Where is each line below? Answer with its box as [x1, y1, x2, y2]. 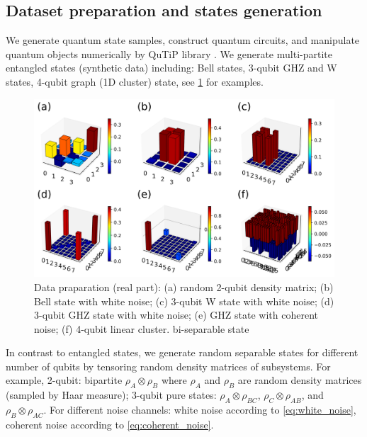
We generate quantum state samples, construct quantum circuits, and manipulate [6, 33, 360, 47]
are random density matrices [237, 373, 362, 387]
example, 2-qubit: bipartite [6, 373, 123, 387]
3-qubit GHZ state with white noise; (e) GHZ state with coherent [34, 307, 318, 322]
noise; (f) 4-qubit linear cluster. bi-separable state [34, 321, 249, 336]
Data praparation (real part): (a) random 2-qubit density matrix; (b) [34, 279, 334, 294]
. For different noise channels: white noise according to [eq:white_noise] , [43, 402, 356, 417]
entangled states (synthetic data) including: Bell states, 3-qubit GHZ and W [6, 60, 337, 75]
